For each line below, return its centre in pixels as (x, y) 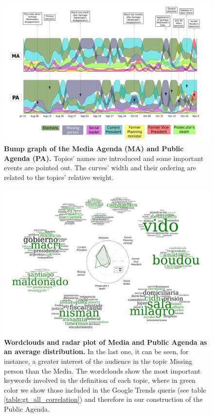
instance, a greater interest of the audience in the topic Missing (98, 361)
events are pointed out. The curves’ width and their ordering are (100, 168)
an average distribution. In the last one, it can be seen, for (96, 351)
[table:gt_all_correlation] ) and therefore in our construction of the (103, 399)
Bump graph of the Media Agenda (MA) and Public (94, 148)
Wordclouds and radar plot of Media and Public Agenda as (106, 342)
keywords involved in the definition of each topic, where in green (100, 380)
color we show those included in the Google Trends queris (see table (105, 389)
